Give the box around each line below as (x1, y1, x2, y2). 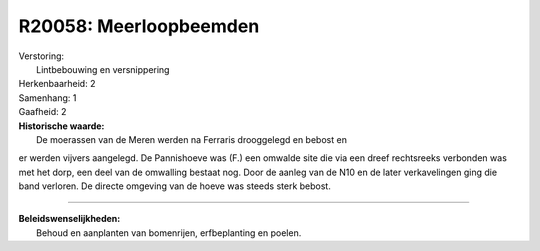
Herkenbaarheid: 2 (18, 78, 96, 90)
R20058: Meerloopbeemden (18, 15, 260, 37)
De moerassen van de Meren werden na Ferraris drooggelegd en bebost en (36, 133, 347, 145)
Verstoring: (18, 50, 65, 62)
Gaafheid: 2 (18, 106, 67, 118)
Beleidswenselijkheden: (18, 213, 121, 225)
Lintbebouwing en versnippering (36, 63, 170, 75)
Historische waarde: (18, 120, 105, 132)
